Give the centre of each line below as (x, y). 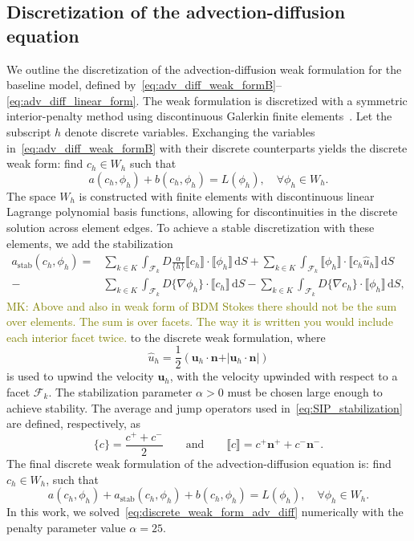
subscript (29, 131)
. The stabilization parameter (120, 392)
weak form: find (45, 163)
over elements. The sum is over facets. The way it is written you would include (200, 321)
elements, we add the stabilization (90, 243)
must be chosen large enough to (305, 392)
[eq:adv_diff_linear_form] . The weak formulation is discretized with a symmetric (207, 100)
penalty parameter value (66, 527)
